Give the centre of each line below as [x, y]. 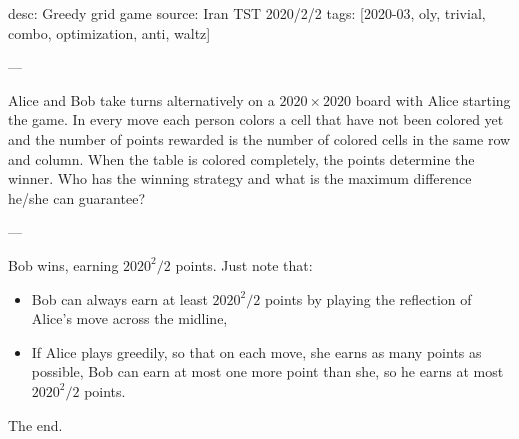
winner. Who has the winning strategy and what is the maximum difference [240, 178]
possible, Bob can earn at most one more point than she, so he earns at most [267, 371]
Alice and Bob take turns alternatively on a [141, 99]
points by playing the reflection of [368, 298]
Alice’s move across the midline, [129, 318]
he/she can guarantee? [76, 197]
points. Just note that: [244, 264]
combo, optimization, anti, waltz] [109, 32]
